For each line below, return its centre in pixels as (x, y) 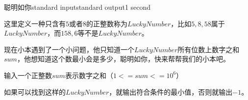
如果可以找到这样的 (35, 91)
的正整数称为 (107, 23)
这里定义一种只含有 (35, 23)
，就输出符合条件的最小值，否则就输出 (171, 91)
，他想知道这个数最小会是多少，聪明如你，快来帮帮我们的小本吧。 (123, 59)
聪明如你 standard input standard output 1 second (77, 7)
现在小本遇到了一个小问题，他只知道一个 (69, 49)
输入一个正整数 (28, 75)
